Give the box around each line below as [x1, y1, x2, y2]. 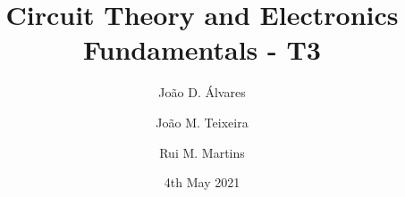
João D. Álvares [158, 83, 246, 102]
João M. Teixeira [156, 112, 249, 131]
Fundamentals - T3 [83, 31, 321, 68]
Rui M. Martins [159, 143, 245, 161]
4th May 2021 [164, 173, 240, 192]
